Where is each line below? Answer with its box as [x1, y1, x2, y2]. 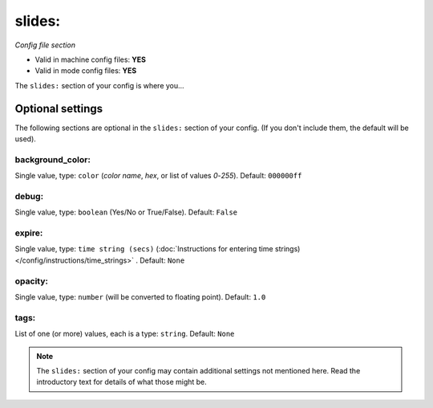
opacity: [14, 275, 48, 287]
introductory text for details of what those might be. [36, 377, 208, 387]
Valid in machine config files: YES [34, 55, 147, 64]
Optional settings [14, 101, 103, 116]
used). [14, 134, 36, 144]
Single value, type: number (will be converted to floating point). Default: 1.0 [14, 292, 266, 301]
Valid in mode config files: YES [34, 66, 137, 75]
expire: [14, 227, 43, 239]
